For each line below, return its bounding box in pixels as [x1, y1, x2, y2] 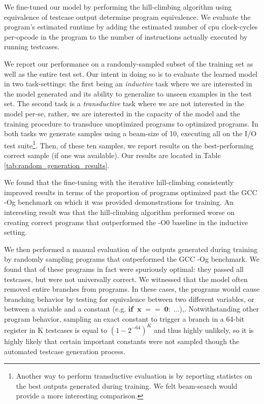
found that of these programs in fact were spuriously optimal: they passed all [4, 263, 244, 274]
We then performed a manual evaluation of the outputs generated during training [4, 243, 258, 254]
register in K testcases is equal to [4, 324, 108, 335]
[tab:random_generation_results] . [4, 160, 110, 170]
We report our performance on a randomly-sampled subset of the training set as [4, 58, 253, 69]
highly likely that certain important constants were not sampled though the [4, 335, 240, 346]
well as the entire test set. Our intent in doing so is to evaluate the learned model [4, 68, 258, 79]
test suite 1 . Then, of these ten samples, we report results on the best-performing [4, 138, 254, 150]
